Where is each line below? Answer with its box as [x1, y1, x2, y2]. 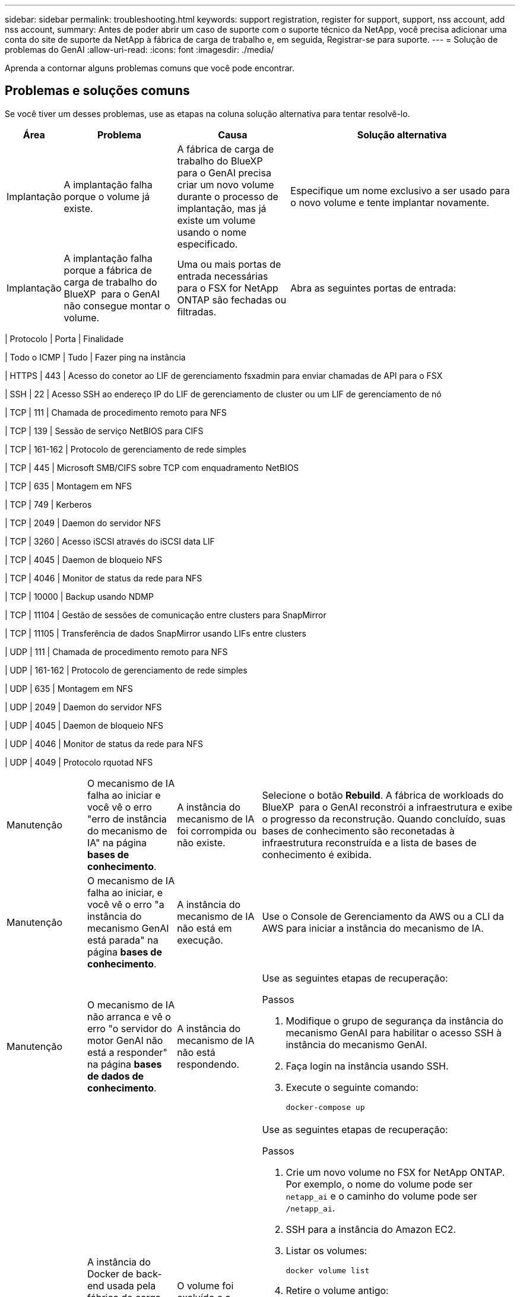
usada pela [107, 1279, 156, 1292]
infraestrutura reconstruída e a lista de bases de [262, 836, 477, 849]
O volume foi [177, 1279, 234, 1292]
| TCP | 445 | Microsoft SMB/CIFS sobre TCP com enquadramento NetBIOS [5, 462, 299, 473]
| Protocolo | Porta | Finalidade [5, 333, 124, 344]
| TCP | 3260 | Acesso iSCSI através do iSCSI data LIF [5, 536, 215, 546]
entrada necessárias [177, 270, 268, 282]
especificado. [177, 238, 238, 250]
